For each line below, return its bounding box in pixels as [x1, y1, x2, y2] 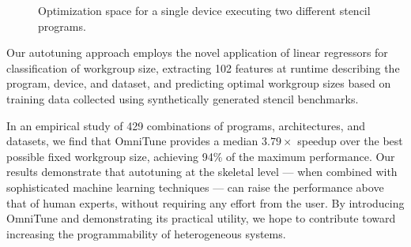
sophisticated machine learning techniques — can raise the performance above [6, 178, 384, 195]
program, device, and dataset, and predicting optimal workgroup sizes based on [6, 75, 391, 92]
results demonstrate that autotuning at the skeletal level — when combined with [6, 163, 398, 180]
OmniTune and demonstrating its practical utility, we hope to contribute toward [6, 210, 396, 226]
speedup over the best [297, 133, 403, 149]
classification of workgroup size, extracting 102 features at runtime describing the [6, 59, 400, 76]
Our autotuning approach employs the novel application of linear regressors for [6, 44, 388, 61]
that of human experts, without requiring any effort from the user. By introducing [6, 194, 405, 211]
